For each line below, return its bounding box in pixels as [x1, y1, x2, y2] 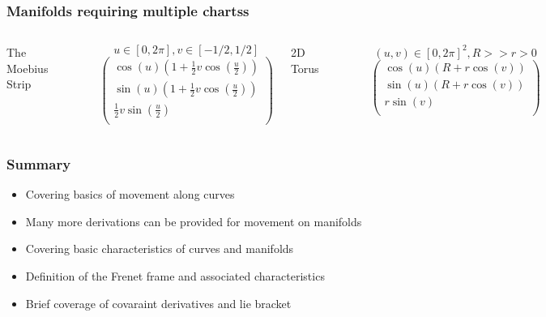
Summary [6, 153, 71, 173]
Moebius [6, 59, 49, 76]
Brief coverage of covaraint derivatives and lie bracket [25, 294, 292, 311]
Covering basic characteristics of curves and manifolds [25, 240, 294, 257]
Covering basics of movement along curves [25, 186, 235, 203]
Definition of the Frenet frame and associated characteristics [25, 267, 325, 284]
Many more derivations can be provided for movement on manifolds [25, 212, 362, 229]
